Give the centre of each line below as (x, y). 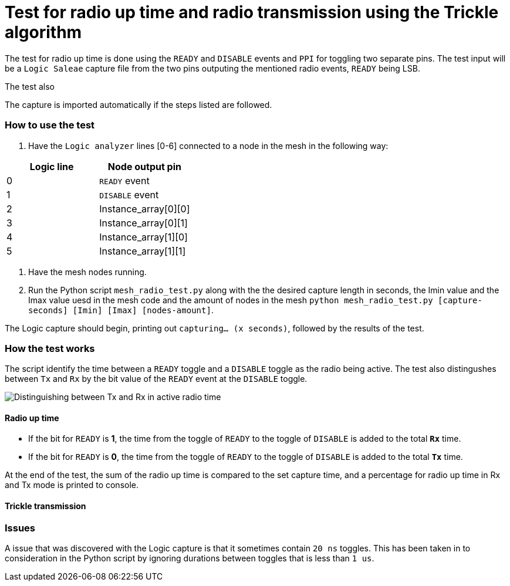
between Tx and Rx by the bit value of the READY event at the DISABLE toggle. (156, 379)
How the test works (50, 348)
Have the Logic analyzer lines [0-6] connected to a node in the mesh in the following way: (208, 145)
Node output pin (144, 166)
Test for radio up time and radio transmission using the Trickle (252, 12)
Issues (20, 528)
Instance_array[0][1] (143, 223)
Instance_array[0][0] (145, 209)
